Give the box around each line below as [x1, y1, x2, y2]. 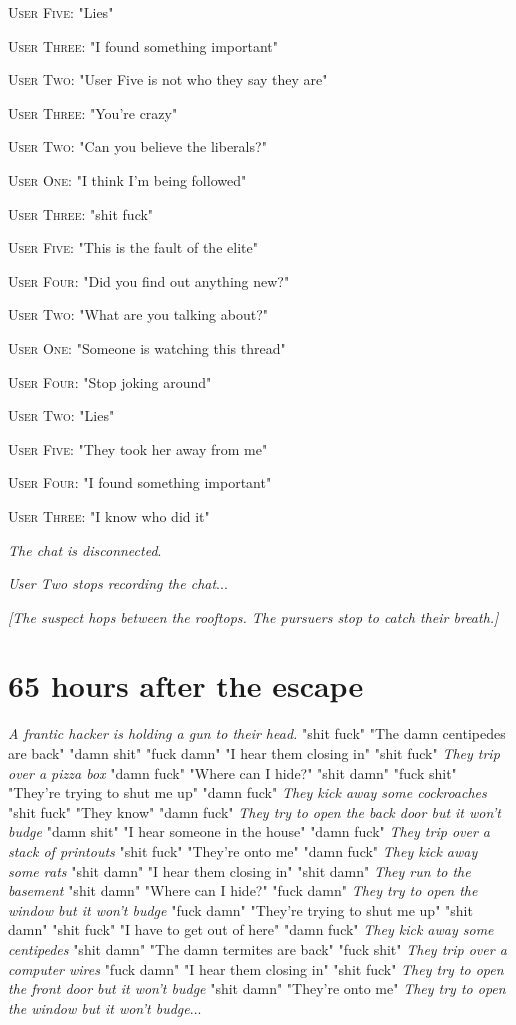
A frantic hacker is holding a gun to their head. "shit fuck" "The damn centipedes [8, 723, 506, 744]
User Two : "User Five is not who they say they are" [8, 69, 328, 90]
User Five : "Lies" [8, 2, 114, 22]
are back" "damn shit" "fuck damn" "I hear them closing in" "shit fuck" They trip [8, 743, 500, 763]
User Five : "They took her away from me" [8, 438, 268, 459]
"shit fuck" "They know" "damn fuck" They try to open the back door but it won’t [8, 801, 501, 822]
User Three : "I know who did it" [8, 505, 210, 526]
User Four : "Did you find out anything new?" [8, 270, 290, 291]
